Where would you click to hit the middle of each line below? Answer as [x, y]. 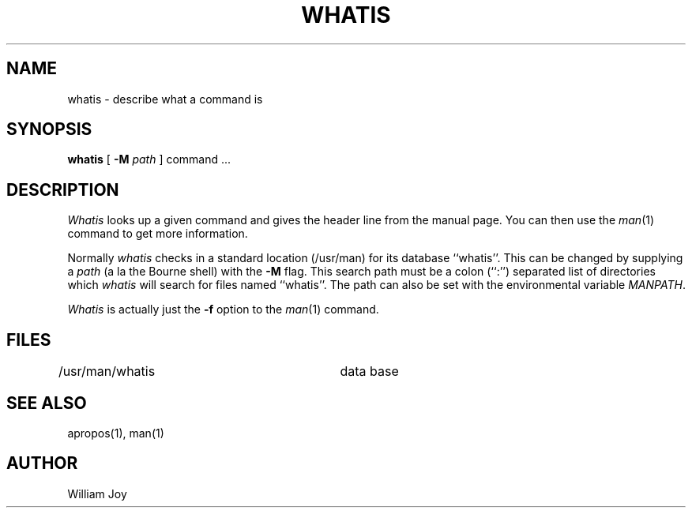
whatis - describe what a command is [165, 99]
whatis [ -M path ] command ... [149, 159]
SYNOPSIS [49, 129]
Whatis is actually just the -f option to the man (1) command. [223, 310]
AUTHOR [42, 463]
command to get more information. [158, 234]
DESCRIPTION [63, 189]
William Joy [97, 493]
